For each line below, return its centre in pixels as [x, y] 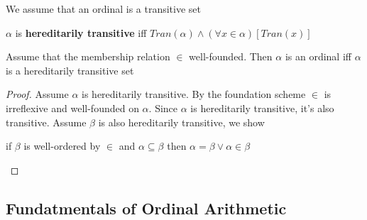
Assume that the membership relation [88, 56]
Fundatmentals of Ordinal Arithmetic [146, 208]
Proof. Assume [37, 94]
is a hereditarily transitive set [70, 70]
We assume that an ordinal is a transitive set [104, 9]
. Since [163, 108]
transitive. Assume [46, 122]
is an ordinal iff [318, 56]
